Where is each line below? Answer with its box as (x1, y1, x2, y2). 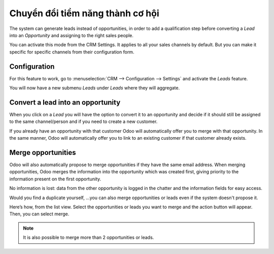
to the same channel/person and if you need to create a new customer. (9, 118, 158, 124)
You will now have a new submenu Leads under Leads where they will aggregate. (9, 85, 180, 91)
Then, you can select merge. (9, 211, 70, 217)
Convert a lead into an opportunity (9, 98, 121, 107)
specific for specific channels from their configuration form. (9, 49, 134, 55)
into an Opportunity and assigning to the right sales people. (9, 32, 134, 38)
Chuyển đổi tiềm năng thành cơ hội (9, 8, 159, 19)
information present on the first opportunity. (9, 176, 101, 182)
